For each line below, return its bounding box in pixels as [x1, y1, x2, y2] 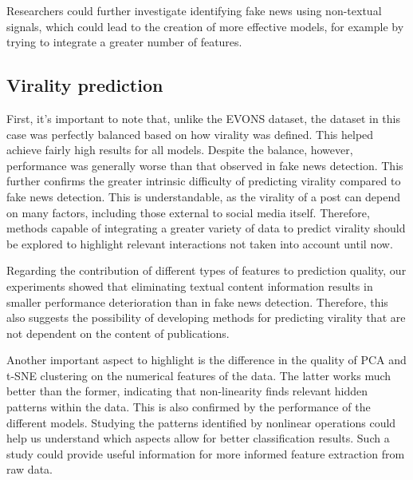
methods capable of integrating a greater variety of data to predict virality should [6, 220, 406, 236]
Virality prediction [6, 73, 163, 97]
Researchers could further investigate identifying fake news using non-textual [6, 2, 382, 18]
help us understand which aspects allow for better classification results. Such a [6, 430, 390, 446]
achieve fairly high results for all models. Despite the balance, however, [6, 141, 353, 158]
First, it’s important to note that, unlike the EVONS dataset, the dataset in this [6, 109, 400, 126]
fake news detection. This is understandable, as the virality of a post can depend [6, 188, 401, 204]
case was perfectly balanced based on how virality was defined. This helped [6, 125, 374, 142]
